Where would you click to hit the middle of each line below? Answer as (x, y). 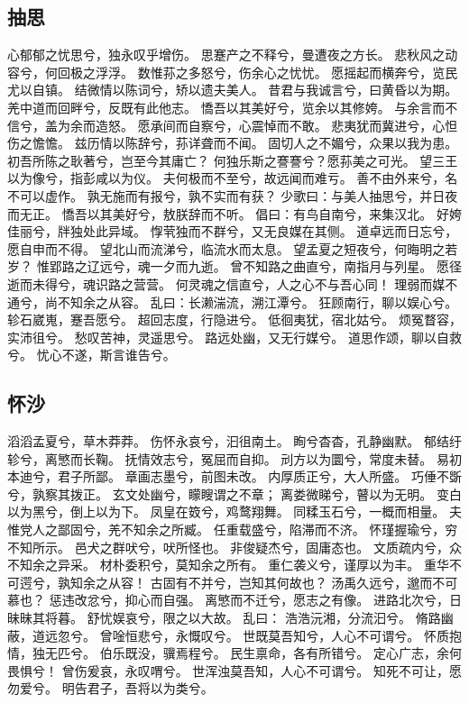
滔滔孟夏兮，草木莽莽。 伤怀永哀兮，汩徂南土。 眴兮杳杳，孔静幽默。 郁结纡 (234, 441)
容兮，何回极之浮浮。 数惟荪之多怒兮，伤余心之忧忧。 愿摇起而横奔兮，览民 (233, 72)
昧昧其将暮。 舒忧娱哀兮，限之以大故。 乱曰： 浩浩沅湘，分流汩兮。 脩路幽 (230, 618)
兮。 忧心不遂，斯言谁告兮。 (92, 355)
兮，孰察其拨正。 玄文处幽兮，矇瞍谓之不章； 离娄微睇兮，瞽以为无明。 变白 (234, 493)
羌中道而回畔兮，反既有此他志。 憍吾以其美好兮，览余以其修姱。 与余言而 (226, 107)
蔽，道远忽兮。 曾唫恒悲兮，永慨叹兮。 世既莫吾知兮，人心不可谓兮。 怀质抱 (234, 635)
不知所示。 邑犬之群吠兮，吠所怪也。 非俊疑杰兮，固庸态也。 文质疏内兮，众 (234, 547)
